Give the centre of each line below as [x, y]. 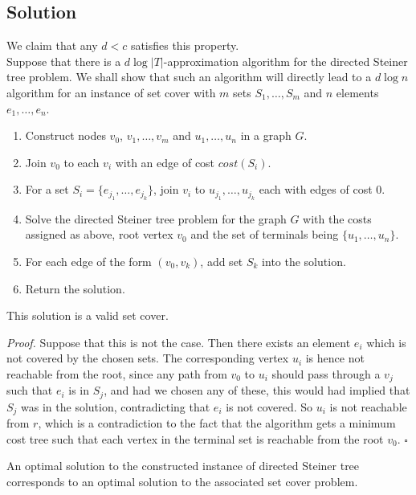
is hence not [335, 358]
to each [82, 162]
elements [357, 92]
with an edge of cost [165, 162]
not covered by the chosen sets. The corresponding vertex [148, 358]
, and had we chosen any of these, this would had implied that [257, 390]
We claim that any [52, 45]
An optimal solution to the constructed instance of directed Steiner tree [183, 466]
